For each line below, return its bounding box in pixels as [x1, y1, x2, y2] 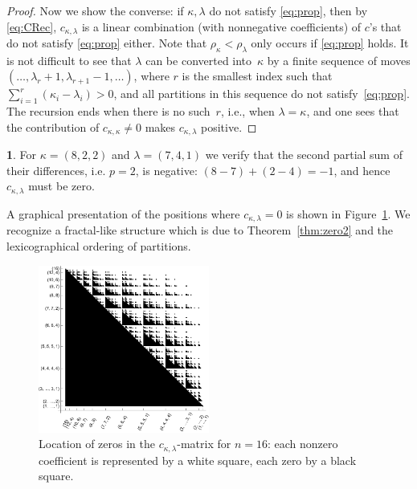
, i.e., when [220, 103, 275, 120]
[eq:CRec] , [6, 18, 57, 35]
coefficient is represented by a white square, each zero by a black [39, 451, 357, 468]
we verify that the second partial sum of [205, 146, 403, 163]
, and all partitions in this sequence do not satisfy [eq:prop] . [113, 85, 410, 102]
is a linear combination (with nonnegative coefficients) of [81, 18, 362, 35]
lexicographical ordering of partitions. [6, 237, 191, 254]
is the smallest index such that [182, 67, 333, 84]
